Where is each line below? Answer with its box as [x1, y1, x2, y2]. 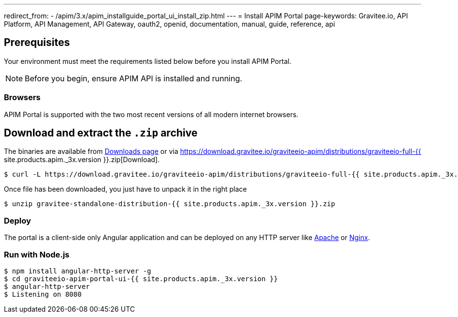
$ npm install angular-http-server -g [4, 267, 151, 275]
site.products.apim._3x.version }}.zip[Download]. [4, 155, 160, 164]
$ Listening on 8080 [4, 290, 82, 298]
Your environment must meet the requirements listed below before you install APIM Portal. [4, 57, 292, 65]
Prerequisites [4, 36, 70, 49]
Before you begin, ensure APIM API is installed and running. [25, 73, 243, 83]
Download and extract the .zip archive [4, 127, 197, 139]
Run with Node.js [4, 249, 70, 259]
